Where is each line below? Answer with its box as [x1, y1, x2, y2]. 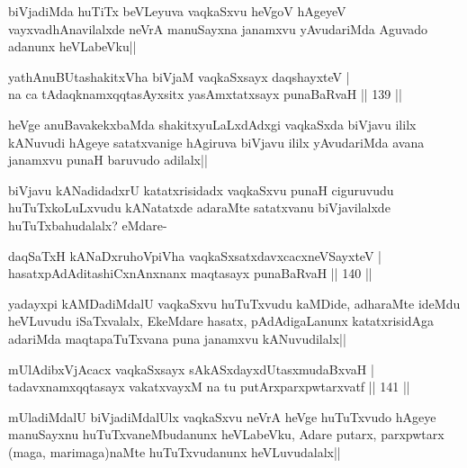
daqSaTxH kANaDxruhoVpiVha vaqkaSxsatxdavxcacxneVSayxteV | [8, 246, 382, 265]
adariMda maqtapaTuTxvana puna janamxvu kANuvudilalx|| [8, 328, 346, 347]
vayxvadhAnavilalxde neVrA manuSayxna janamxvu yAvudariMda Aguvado [8, 19, 428, 38]
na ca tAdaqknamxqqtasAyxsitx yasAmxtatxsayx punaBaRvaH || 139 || [8, 85, 402, 103]
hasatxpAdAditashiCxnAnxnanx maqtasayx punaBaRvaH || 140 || [8, 264, 373, 283]
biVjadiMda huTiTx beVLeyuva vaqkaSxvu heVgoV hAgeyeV [8, 2, 346, 20]
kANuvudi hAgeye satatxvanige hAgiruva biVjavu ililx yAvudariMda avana [8, 132, 425, 151]
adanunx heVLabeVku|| [8, 37, 137, 56]
